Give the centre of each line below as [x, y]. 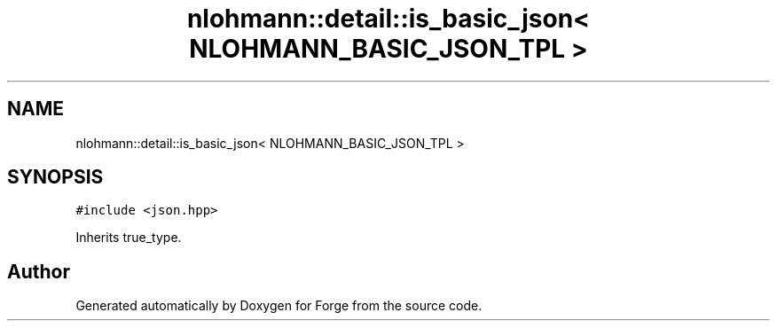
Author [39, 271]
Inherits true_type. [129, 238]
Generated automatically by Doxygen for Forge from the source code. [279, 306]
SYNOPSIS [55, 177]
